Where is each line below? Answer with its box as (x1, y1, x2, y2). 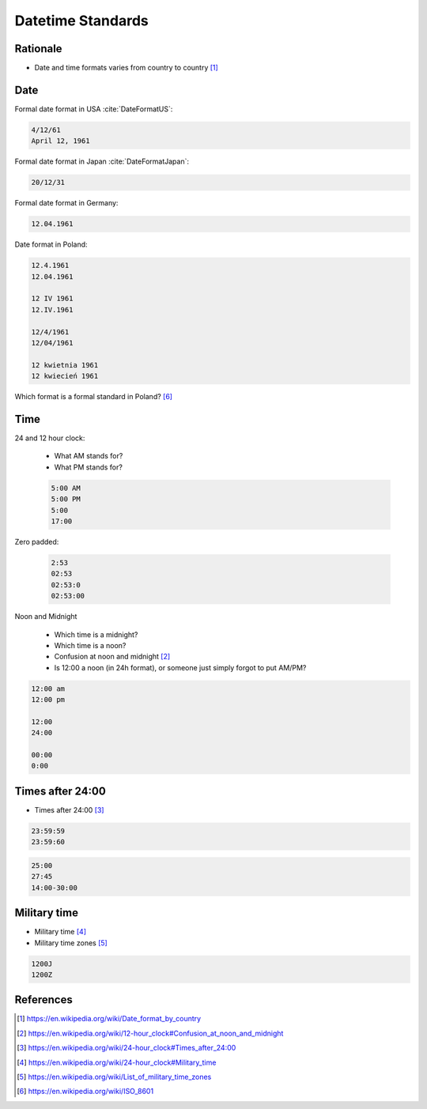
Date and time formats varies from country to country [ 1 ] (34, 63, 219, 73)
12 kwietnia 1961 (31, 360, 99, 369)
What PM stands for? (54, 462, 123, 472)
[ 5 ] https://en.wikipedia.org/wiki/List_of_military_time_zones (17, 1072, 212, 1081)
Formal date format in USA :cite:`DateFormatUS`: (14, 104, 173, 114)
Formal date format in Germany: (14, 198, 119, 208)
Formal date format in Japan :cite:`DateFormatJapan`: (14, 157, 190, 166)
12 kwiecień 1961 (31, 372, 99, 381)
